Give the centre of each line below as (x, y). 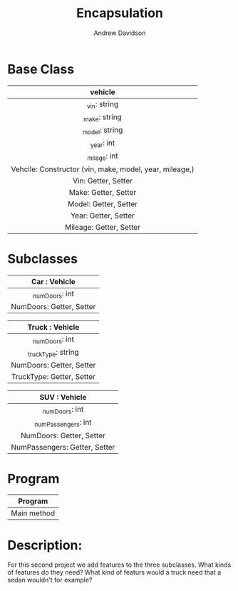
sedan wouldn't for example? (50, 580)
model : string (103, 131)
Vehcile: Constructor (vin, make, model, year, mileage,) (103, 169)
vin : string (103, 104)
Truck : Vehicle (53, 327)
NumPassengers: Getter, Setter (63, 447)
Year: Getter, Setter (103, 216)
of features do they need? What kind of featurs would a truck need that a (114, 572)
